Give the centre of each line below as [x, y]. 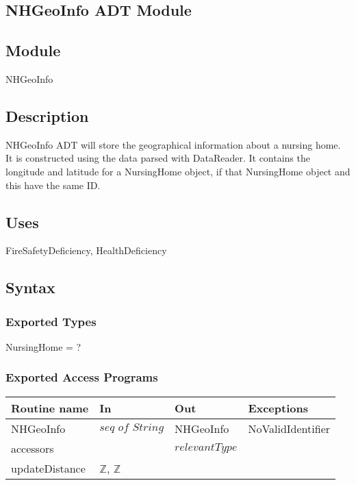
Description [47, 115]
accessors [33, 448]
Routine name [50, 408]
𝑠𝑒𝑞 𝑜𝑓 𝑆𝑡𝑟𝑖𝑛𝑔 [132, 427]
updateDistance [48, 468]
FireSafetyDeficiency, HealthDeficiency [86, 250]
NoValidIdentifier [289, 428]
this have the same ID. [53, 185]
